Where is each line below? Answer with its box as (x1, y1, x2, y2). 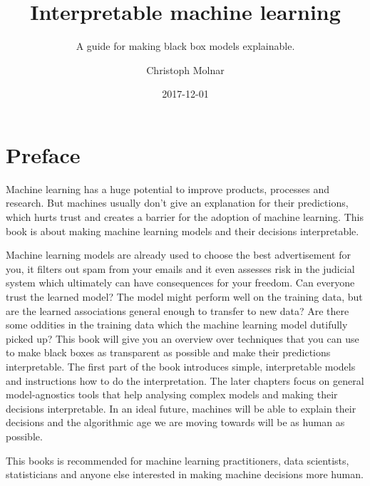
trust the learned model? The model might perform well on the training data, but (6, 289, 363, 304)
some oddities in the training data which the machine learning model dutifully (6, 317, 348, 332)
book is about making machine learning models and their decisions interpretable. (6, 223, 359, 238)
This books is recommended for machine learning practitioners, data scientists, (6, 453, 349, 467)
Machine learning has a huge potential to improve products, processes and (6, 181, 329, 196)
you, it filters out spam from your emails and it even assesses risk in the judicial (6, 261, 355, 276)
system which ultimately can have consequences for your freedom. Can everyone (6, 275, 355, 290)
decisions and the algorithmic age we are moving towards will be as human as (6, 415, 345, 430)
